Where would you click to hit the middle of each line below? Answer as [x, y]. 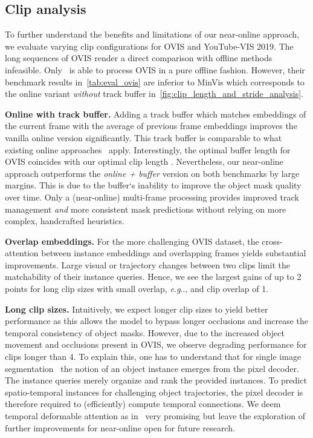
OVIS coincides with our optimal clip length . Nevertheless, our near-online [144, 161]
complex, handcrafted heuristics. [65, 221]
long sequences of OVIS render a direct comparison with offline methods [139, 58]
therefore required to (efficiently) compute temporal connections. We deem [143, 404]
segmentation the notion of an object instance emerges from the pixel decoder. [152, 368]
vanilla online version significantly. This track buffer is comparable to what [144, 137]
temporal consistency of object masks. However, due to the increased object [145, 332]
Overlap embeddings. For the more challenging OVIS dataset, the [132, 241]
